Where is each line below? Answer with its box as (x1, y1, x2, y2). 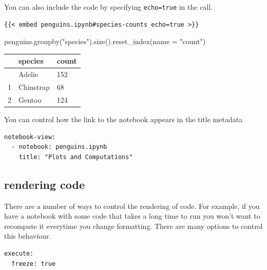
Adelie (18, 69, 39, 80)
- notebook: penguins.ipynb (11, 143, 107, 151)
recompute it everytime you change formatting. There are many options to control (4, 220, 263, 231)
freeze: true (11, 260, 56, 267)
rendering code (4, 176, 85, 192)
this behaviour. (4, 230, 51, 241)
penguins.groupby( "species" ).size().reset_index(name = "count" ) (4, 36, 206, 47)
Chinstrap (18, 82, 50, 92)
